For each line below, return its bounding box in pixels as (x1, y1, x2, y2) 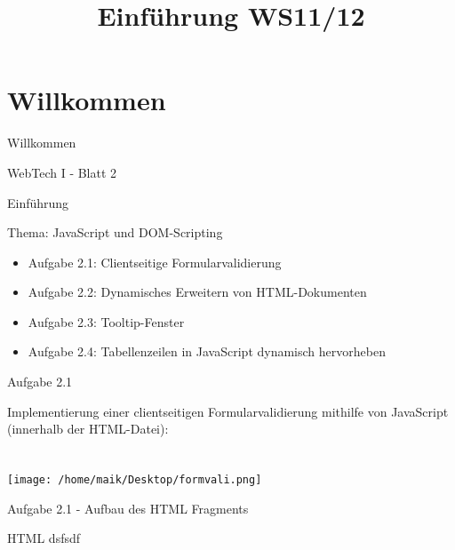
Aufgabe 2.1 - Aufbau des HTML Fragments (7, 498, 249, 517)
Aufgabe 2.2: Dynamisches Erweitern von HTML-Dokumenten (28, 283, 367, 301)
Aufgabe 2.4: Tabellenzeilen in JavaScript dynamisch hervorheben (28, 342, 386, 361)
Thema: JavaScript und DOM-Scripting (7, 223, 223, 242)
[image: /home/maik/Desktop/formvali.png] (7, 474, 262, 487)
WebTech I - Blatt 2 (7, 163, 117, 181)
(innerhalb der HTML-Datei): (7, 419, 169, 438)
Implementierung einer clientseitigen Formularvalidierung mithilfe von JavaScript (7, 402, 449, 420)
